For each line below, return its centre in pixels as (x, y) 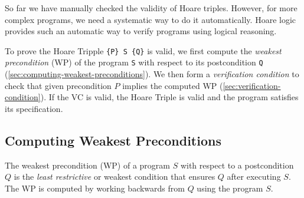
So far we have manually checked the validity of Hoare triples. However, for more (151, 8)
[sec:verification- (252, 85)
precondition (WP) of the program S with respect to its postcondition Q (134, 62)
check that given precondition (58, 85)
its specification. (34, 108)
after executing (254, 176)
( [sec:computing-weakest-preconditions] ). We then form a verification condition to (152, 74)
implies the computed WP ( (173, 85)
